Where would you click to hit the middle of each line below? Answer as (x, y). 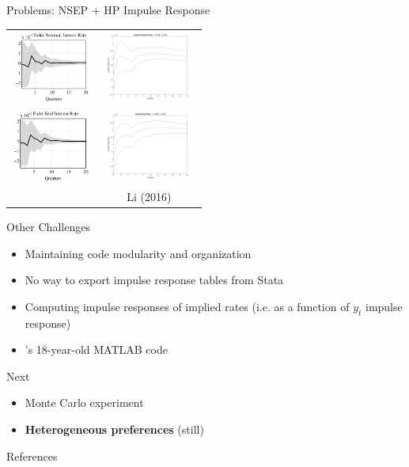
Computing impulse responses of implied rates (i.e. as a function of (187, 306)
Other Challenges (48, 227)
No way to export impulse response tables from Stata (154, 280)
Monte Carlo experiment (84, 402)
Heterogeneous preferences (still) (114, 429)
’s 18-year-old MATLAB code (96, 349)
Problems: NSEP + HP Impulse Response (108, 9)
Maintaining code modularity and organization (138, 253)
